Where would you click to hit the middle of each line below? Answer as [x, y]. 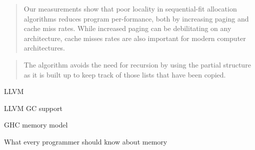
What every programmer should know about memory [86, 141]
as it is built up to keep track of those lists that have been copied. [125, 74]
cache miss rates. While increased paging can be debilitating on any [127, 28]
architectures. [44, 48]
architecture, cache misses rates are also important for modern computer [135, 38]
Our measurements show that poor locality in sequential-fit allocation [130, 8]
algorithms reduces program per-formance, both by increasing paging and [136, 18]
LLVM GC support [33, 108]
